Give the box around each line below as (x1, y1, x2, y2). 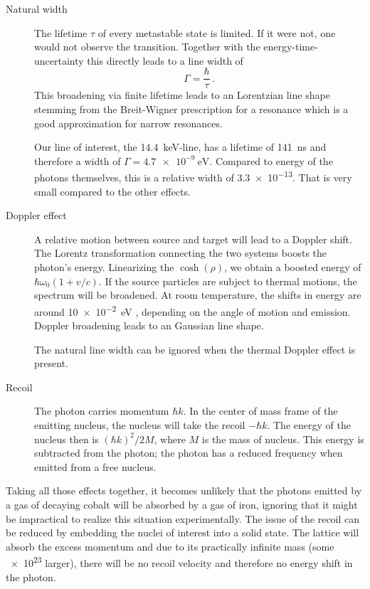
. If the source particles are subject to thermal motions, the (98, 273, 357, 288)
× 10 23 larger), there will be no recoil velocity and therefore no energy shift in (10, 553, 353, 571)
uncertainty (34, 53, 84, 68)
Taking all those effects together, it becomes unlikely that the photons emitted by (6, 483, 362, 498)
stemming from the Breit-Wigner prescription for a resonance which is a (34, 102, 349, 117)
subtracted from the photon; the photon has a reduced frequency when (34, 445, 343, 460)
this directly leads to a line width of (87, 53, 243, 68)
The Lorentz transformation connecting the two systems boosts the (34, 245, 327, 260)
